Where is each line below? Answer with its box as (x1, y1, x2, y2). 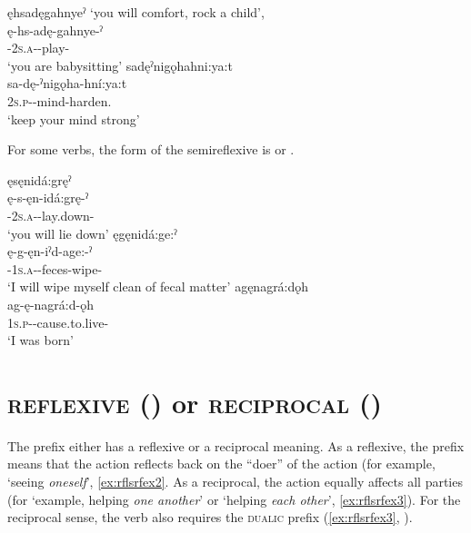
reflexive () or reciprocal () (7, 383, 382, 420)
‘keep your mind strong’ (7, 109, 140, 128)
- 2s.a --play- (7, 38, 70, 57)
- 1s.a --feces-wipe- (7, 259, 103, 278)
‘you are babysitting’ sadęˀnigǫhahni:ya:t (7, 55, 233, 74)
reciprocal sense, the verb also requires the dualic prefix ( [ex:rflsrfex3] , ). (7, 508, 413, 527)
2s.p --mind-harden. (7, 91, 112, 110)
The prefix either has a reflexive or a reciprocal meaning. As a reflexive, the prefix (7, 436, 465, 455)
